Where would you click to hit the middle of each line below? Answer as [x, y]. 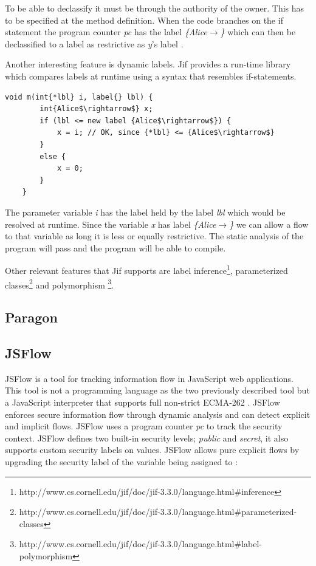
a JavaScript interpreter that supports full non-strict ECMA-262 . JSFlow [143, 402]
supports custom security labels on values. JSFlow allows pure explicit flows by [152, 450]
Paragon [31, 317]
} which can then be [258, 32]
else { [53, 156]
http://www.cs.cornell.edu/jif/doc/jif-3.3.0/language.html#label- [140, 544]
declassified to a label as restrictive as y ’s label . [94, 43]
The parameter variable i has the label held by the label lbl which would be [145, 212]
